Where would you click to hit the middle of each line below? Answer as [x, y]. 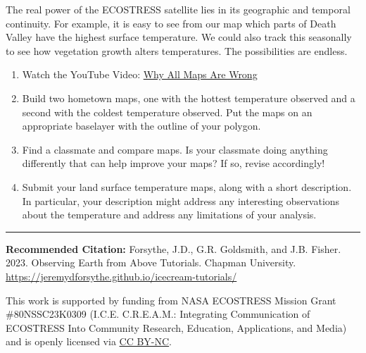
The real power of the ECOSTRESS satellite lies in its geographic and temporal [178, 9]
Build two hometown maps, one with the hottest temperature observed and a [189, 98]
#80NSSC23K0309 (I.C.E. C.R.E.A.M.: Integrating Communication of [158, 314]
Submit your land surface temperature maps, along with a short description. [187, 186]
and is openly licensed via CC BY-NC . [89, 341]
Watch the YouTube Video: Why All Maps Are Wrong [140, 74]
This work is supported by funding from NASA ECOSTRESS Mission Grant [171, 300]
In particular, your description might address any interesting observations [181, 200]
